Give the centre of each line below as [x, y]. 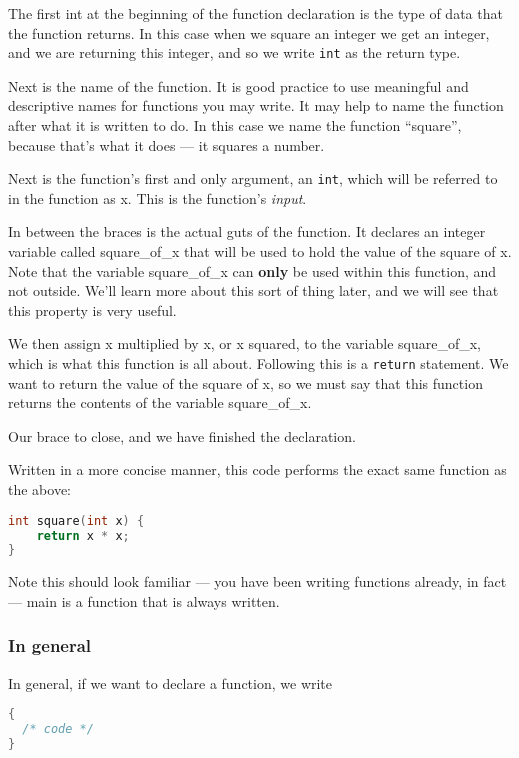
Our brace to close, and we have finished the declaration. [182, 435]
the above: [39, 489]
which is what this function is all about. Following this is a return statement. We [258, 363]
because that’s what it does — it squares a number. [166, 144]
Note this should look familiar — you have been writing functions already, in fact [257, 581]
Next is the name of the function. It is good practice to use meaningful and [238, 85]
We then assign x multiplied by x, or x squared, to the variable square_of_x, [244, 343]
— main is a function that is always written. [144, 600]
